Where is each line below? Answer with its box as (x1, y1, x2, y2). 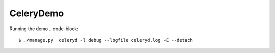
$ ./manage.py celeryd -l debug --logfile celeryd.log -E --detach (18, 37, 193, 43)
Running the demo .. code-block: (9, 25, 78, 32)
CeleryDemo (9, 8, 64, 19)
